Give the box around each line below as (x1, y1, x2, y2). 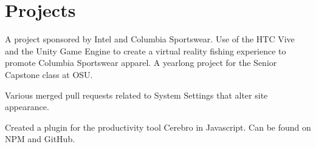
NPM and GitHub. (5, 132, 75, 145)
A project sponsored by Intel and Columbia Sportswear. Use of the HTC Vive (5, 33, 295, 45)
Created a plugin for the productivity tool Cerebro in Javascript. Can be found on (5, 120, 311, 133)
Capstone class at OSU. (5, 68, 93, 80)
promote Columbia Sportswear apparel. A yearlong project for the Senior (5, 56, 277, 69)
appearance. (5, 100, 49, 113)
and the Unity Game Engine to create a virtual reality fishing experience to (5, 44, 286, 57)
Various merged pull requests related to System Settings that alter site (5, 88, 268, 101)
